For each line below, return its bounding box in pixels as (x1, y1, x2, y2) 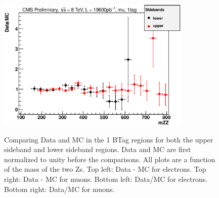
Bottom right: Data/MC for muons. (4, 183, 115, 194)
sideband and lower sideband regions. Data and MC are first (4, 144, 191, 155)
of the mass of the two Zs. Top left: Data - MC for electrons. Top (4, 164, 206, 174)
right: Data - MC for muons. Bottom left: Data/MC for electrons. (4, 173, 208, 184)
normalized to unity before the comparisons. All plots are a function (4, 154, 215, 164)
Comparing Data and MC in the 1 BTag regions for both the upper (4, 134, 213, 144)
